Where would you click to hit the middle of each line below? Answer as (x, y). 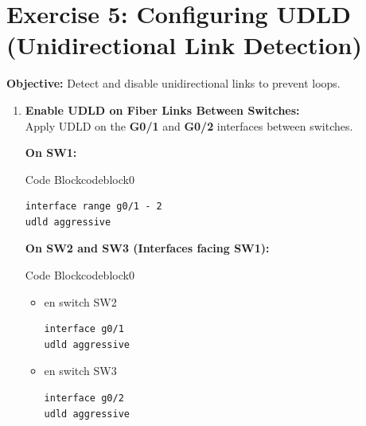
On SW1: (51, 152)
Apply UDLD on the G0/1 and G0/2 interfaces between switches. (189, 125)
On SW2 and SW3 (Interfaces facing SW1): (147, 248)
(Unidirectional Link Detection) (184, 45)
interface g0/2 (84, 399)
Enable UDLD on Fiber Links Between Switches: (162, 109)
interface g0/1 (84, 329)
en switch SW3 (80, 371)
